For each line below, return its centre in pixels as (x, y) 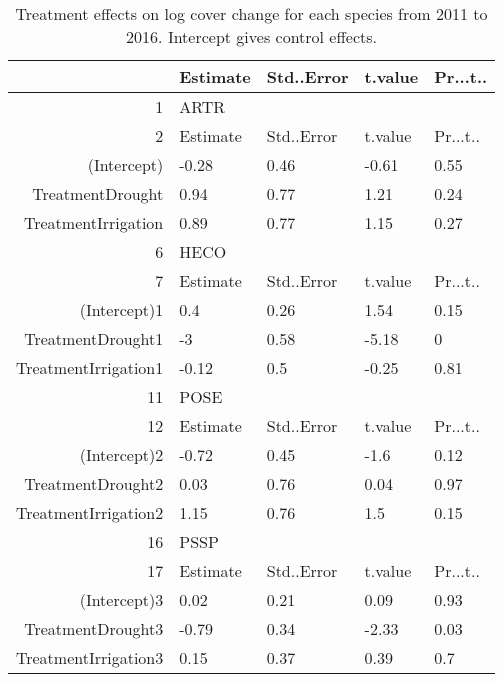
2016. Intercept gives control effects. (251, 36)
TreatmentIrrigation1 (90, 367)
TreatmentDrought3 (94, 628)
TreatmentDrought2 (94, 483)
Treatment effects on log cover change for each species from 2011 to (251, 13)
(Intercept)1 (121, 309)
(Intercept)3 (121, 599)
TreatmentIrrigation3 (90, 657)
